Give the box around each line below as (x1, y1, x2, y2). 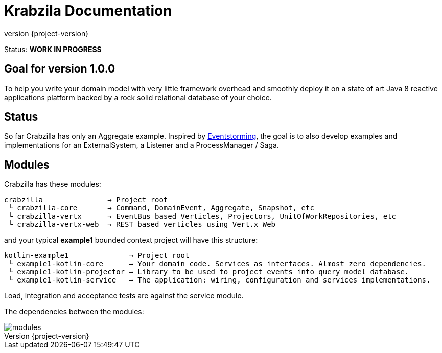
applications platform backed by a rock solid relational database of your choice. (4, 92, 272, 102)
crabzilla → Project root (4, 196, 168, 204)
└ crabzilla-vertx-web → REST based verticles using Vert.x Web (8, 220, 276, 229)
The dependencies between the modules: (4, 307, 144, 316)
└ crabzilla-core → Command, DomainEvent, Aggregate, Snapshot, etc (8, 204, 314, 213)
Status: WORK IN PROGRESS (4, 44, 102, 54)
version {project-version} (4, 29, 89, 38)
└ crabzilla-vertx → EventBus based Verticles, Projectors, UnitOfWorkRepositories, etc (8, 212, 397, 221)
